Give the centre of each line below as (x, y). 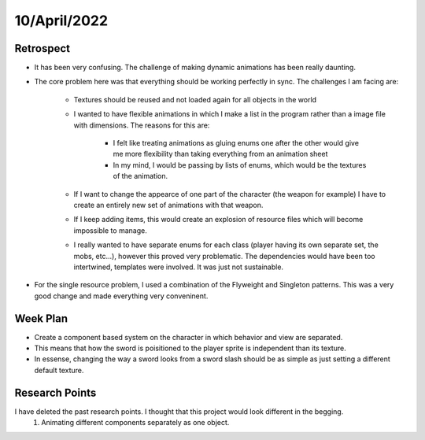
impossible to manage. (110, 230)
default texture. (59, 370)
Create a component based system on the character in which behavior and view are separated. (188, 337)
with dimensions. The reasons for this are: (142, 125)
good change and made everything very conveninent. (121, 296)
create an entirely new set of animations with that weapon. (168, 205)
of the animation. (140, 176)
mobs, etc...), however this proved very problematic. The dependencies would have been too (224, 256)
